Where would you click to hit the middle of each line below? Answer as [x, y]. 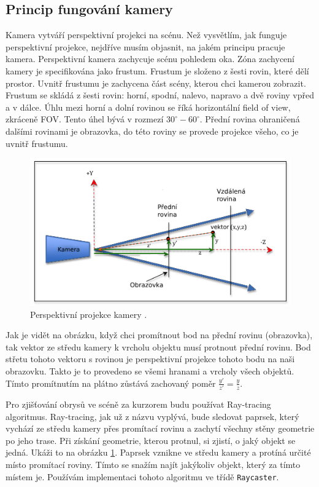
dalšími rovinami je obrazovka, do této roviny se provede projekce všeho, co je [152, 131]
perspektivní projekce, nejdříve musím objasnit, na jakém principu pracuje [145, 46]
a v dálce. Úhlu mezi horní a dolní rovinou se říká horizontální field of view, [148, 107]
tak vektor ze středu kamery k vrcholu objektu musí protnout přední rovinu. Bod [158, 346]
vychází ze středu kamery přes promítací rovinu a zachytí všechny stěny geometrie [160, 428]
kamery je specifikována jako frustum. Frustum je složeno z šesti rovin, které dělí [157, 70]
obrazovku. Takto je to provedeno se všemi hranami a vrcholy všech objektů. [150, 371]
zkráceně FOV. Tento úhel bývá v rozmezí [85, 119]
